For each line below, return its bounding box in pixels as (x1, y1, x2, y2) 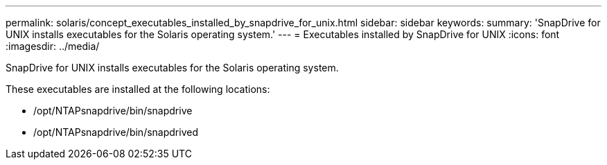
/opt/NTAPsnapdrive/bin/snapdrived (33, 126, 198, 138)
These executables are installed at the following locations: (6, 83, 270, 95)
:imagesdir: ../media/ (6, 40, 100, 52)
